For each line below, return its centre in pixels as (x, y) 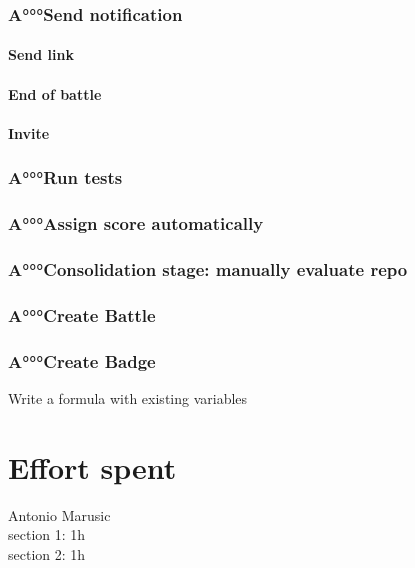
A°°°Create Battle (82, 314)
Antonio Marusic (59, 514)
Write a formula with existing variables (128, 398)
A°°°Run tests (65, 177)
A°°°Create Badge (82, 360)
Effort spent (92, 466)
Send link (41, 54)
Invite (29, 132)
